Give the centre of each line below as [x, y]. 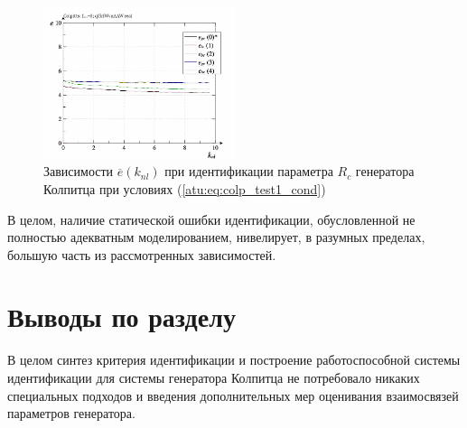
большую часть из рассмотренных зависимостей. [142, 254]
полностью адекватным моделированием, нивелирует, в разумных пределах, [216, 237]
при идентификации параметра [249, 171]
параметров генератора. [71, 413]
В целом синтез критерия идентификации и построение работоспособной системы [234, 360]
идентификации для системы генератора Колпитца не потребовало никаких [214, 378]
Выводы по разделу [121, 316]
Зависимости [79, 171]
